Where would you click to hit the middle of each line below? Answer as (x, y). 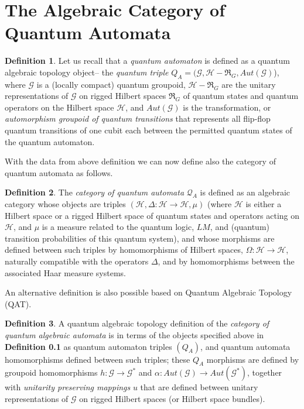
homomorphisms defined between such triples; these (98, 359)
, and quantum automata (245, 346)
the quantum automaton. (50, 141)
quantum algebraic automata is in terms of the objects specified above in (134, 334)
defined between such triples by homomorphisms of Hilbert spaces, (124, 250)
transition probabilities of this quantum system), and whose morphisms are (140, 238)
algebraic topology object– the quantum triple (87, 72)
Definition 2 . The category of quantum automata (95, 192)
